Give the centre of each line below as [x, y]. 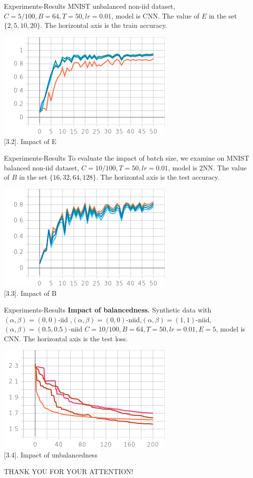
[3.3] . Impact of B [30, 293]
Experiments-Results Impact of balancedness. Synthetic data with [108, 309]
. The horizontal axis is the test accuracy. [158, 177]
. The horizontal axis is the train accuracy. [104, 25]
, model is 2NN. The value [207, 167]
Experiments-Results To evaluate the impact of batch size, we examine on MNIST [127, 157]
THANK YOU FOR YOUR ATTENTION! [69, 471]
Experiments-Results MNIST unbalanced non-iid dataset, [90, 6]
